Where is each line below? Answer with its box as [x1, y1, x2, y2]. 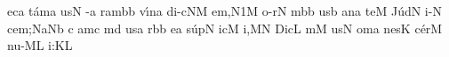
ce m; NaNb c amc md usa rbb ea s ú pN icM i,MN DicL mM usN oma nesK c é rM [7, 18, 443, 37]
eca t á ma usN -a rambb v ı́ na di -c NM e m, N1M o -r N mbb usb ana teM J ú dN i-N [7, 2, 442, 19]
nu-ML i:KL [7, 36, 73, 54]
